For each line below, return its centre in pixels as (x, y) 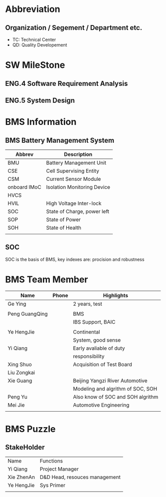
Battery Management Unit (76, 162)
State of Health (64, 227)
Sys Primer (53, 485)
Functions (51, 461)
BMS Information (41, 122)
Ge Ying (17, 304)
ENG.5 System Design (40, 100)
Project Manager (59, 469)
